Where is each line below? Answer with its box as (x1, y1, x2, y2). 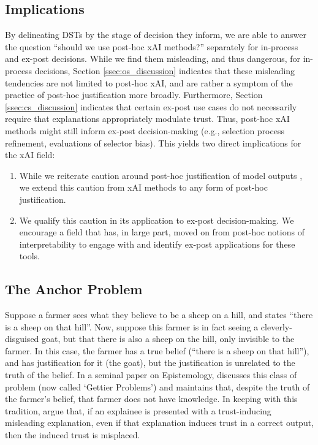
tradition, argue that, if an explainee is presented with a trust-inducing (5, 404, 271, 417)
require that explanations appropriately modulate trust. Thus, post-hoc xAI (5, 112, 290, 125)
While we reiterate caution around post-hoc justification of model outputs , (19, 169, 303, 181)
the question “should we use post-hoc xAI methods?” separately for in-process (5, 40, 298, 53)
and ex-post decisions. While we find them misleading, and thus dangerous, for (5, 52, 301, 65)
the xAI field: (5, 148, 55, 161)
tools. (19, 249, 40, 262)
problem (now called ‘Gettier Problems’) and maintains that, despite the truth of (5, 380, 310, 393)
